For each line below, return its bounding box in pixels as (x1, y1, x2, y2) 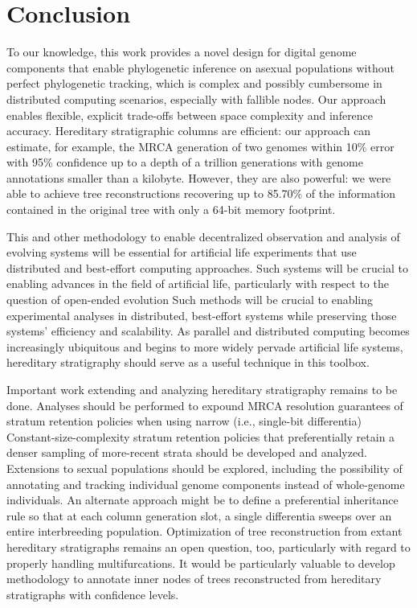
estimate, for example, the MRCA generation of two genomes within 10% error (6, 138, 395, 154)
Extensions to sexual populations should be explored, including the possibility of (6, 459, 403, 476)
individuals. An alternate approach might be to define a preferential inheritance (6, 491, 399, 508)
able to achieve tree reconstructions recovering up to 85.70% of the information (6, 185, 396, 202)
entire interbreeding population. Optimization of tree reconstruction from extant (6, 523, 403, 540)
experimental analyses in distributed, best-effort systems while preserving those (6, 306, 397, 323)
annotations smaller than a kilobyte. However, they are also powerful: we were (6, 169, 391, 186)
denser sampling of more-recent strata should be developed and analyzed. (6, 444, 367, 461)
